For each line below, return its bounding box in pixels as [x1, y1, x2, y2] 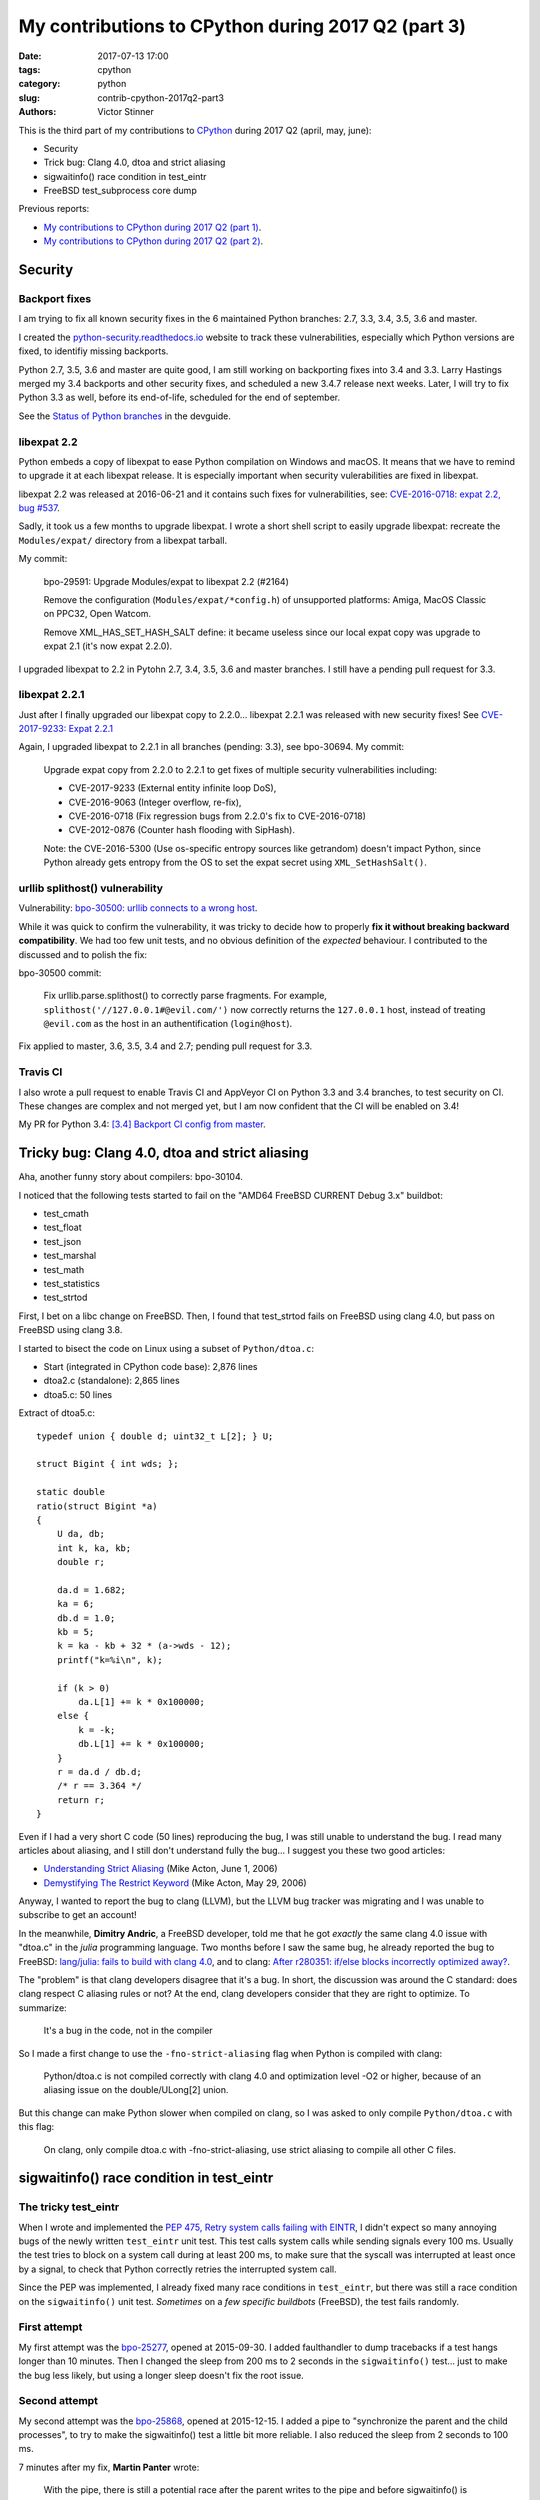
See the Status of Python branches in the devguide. [18, 410, 232, 422]
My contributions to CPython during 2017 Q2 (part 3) [18, 15, 467, 37]
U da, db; [56, 1528, 105, 1540]
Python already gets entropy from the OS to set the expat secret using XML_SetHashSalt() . [43, 856, 427, 869]
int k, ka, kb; [56, 1542, 132, 1554]
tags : [18, 63, 41, 75]
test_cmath [43, 1208, 89, 1220]
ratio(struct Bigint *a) [36, 1500, 158, 1512]
